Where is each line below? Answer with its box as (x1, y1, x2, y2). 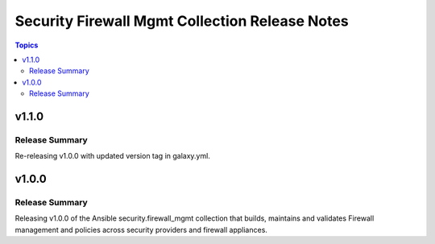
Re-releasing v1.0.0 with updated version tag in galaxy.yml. (14, 151, 211, 161)
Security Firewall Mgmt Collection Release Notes (14, 12, 350, 30)
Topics (14, 40, 39, 50)
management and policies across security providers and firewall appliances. (14, 225, 267, 234)
